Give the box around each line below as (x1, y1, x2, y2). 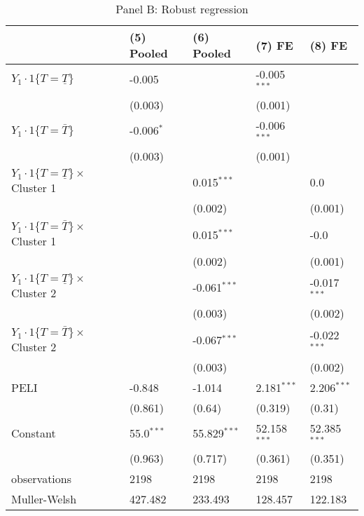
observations (11, 470, 72, 487)
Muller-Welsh (11, 491, 77, 508)
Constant (11, 425, 56, 442)
